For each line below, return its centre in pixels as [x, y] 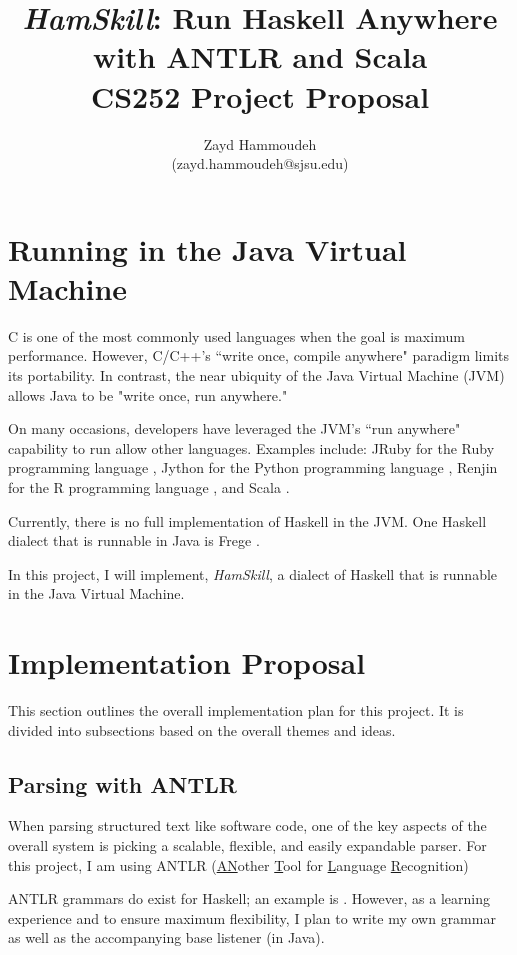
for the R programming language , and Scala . [149, 486]
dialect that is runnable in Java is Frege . [134, 540]
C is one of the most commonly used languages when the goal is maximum [236, 335]
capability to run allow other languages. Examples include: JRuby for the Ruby [251, 447]
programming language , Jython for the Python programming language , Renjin [253, 467]
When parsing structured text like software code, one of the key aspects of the [247, 825]
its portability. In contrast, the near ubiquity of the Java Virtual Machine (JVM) [256, 375]
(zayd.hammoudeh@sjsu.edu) [260, 163]
